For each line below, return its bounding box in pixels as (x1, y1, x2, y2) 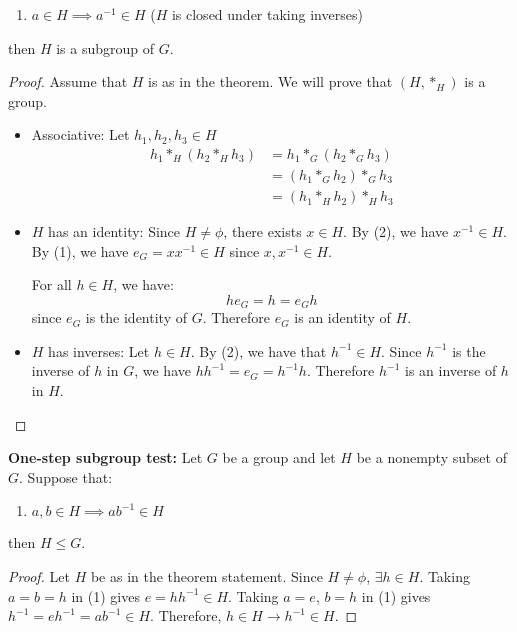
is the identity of (85, 307, 187, 328)
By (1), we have (31, 240, 129, 261)
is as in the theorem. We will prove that (148, 71, 393, 92)
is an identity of (294, 307, 391, 328)
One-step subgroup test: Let (8, 447, 203, 468)
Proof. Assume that (8, 71, 128, 92)
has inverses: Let (48, 340, 150, 361)
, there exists (223, 221, 302, 242)
